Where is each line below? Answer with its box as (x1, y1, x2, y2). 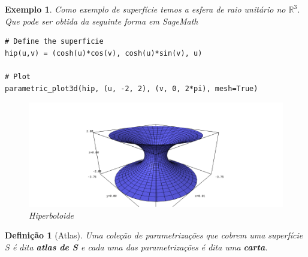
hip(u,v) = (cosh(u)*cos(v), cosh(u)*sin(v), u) (5, 49, 203, 58)
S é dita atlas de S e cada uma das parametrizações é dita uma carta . (5, 241, 268, 253)
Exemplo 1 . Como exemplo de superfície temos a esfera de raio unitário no (5, 3, 286, 15)
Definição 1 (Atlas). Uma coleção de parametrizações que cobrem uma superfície (5, 229, 303, 241)
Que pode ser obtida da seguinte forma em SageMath (5, 14, 198, 27)
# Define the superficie (5, 37, 104, 46)
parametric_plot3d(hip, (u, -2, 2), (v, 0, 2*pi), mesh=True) (5, 84, 258, 93)
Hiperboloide (29, 208, 74, 221)
